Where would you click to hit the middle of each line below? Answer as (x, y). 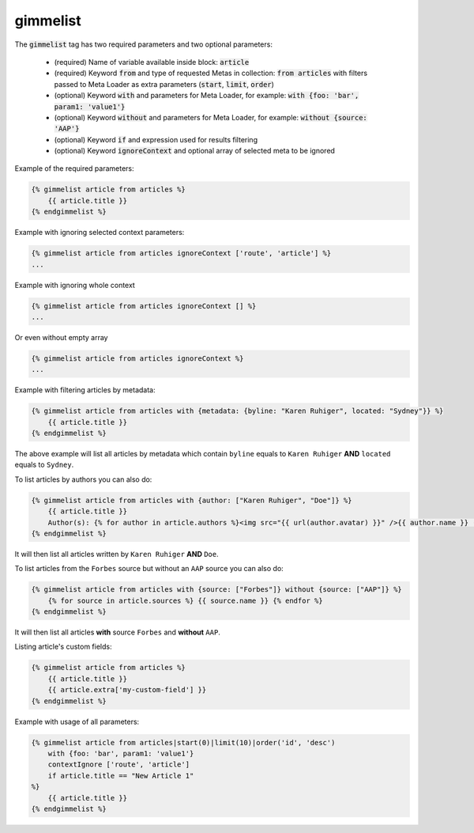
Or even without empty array (61, 337)
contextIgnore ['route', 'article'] (118, 765)
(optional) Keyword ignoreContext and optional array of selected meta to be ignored (195, 151)
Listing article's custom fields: (63, 647)
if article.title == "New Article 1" (121, 776)
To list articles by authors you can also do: (83, 479)
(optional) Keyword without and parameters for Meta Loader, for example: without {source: (211, 117)
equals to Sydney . (44, 465)
